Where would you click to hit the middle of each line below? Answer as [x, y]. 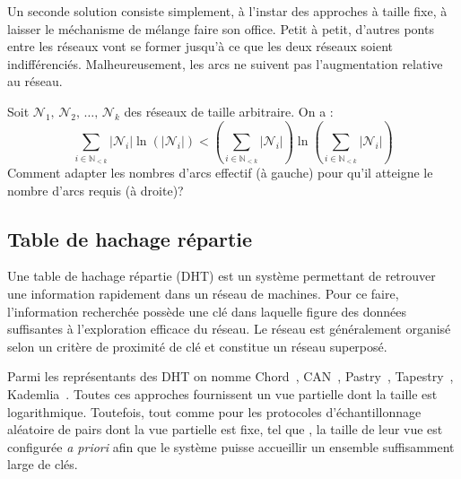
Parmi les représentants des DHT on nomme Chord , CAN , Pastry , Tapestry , [230, 376]
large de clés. [43, 464]
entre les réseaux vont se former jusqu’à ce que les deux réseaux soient [200, 46]
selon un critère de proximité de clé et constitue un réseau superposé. [197, 346]
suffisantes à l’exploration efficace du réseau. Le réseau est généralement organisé [229, 329]
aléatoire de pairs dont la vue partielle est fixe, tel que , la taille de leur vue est [225, 429]
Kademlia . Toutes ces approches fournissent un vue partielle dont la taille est [222, 394]
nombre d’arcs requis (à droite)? [96, 190]
